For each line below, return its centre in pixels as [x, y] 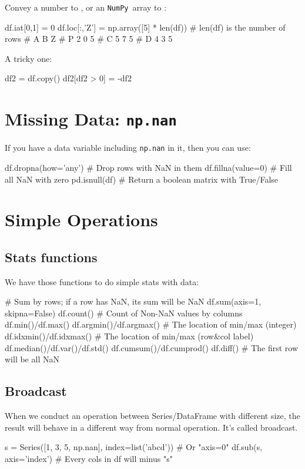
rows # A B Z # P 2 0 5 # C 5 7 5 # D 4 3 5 [89, 39]
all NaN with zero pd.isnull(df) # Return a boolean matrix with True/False [142, 179]
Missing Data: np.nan [91, 119]
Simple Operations [81, 219]
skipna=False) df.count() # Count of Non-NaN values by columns [124, 313]
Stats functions [51, 257]
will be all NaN [32, 359]
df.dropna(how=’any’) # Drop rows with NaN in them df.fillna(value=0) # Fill [148, 167]
